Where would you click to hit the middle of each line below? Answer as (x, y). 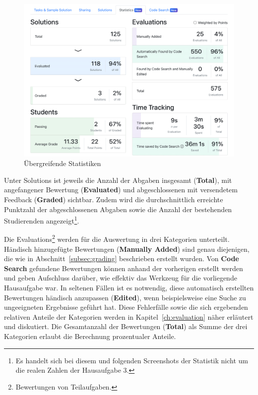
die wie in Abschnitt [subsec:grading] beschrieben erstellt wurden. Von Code (122, 258)
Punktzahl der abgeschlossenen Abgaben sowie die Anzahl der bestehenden (118, 209)
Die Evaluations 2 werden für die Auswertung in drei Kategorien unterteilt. (117, 238)
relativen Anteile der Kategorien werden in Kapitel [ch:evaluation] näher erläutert (129, 316)
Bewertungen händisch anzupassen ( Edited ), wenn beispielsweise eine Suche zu (125, 297)
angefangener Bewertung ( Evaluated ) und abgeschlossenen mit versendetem (121, 190)
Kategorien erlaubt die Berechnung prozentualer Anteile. (90, 336)
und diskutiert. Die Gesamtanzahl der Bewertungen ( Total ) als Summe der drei (126, 326)
